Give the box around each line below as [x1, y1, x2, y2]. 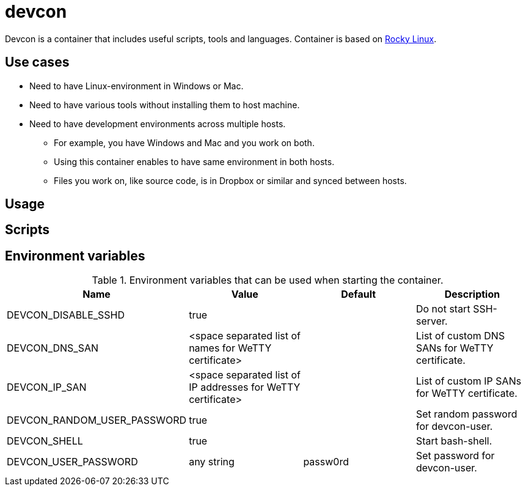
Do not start [415, 303, 470, 316]
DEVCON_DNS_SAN [7, 342, 98, 355]
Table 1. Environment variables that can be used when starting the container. [92, 274, 444, 287]
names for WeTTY [189, 342, 272, 355]
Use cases [5, 54, 70, 70]
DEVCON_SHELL [7, 435, 83, 448]
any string [189, 456, 235, 468]
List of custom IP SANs [415, 375, 522, 388]
